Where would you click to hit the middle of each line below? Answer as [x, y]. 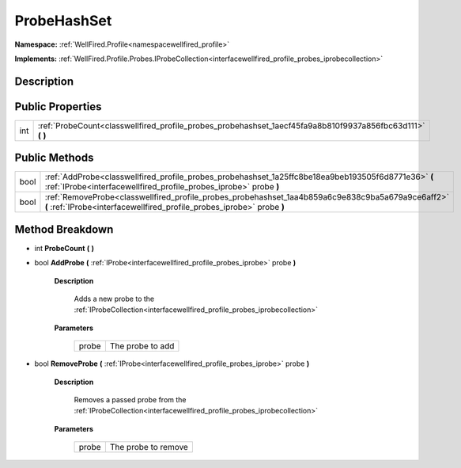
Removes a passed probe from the [130, 400]
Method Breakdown [64, 229]
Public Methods [54, 158]
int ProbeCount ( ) [64, 248]
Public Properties [58, 107]
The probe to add [142, 346]
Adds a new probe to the [114, 299]
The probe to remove [149, 447]
